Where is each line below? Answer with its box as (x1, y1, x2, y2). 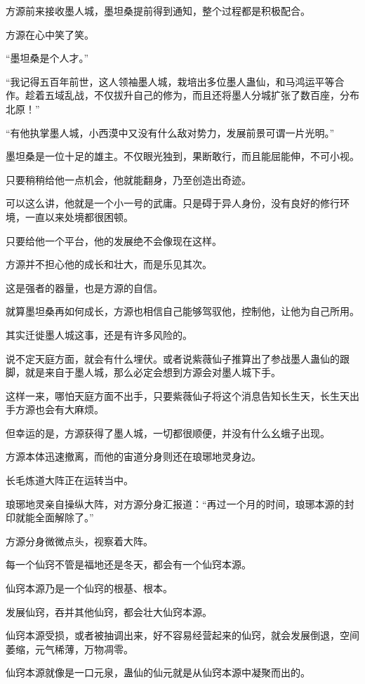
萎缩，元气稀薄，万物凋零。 (6, 641, 133, 656)
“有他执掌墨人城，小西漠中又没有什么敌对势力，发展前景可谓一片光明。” (6, 125, 335, 140)
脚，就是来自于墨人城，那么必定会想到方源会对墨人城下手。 (6, 365, 281, 380)
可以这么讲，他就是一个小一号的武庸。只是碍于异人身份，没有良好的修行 (6, 196, 340, 210)
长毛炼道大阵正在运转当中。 (6, 473, 133, 488)
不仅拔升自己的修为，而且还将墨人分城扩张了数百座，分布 (93, 88, 359, 102)
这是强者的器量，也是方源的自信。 (6, 280, 163, 295)
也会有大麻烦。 (34, 402, 104, 417)
